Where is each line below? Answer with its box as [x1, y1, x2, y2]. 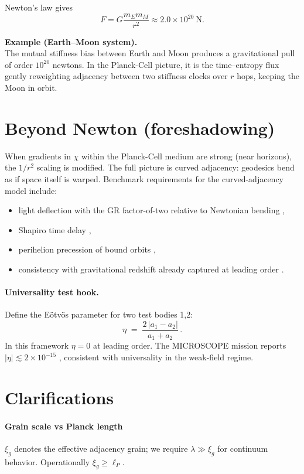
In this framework [5, 339, 69, 352]
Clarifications [5, 385, 114, 409]
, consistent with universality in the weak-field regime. [59, 351, 254, 363]
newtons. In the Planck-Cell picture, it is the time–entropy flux [52, 58, 279, 70]
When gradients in [5, 149, 71, 162]
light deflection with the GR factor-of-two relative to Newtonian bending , [18, 204, 285, 216]
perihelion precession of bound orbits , [18, 243, 156, 255]
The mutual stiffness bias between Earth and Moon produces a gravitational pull [5, 47, 295, 59]
